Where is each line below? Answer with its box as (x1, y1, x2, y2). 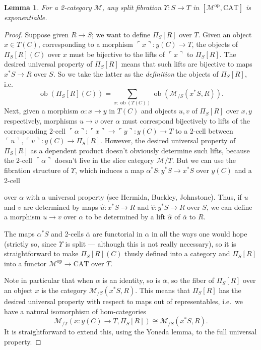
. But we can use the (172, 155, 236, 165)
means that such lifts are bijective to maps (121, 59, 252, 69)
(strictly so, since (4, 238, 57, 249)
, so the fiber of (167, 275, 214, 285)
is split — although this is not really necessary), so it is (65, 238, 236, 249)
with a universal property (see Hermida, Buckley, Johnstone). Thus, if (26, 192, 242, 202)
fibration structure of (4, 165, 69, 176)
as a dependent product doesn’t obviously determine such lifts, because (30, 145, 250, 155)
